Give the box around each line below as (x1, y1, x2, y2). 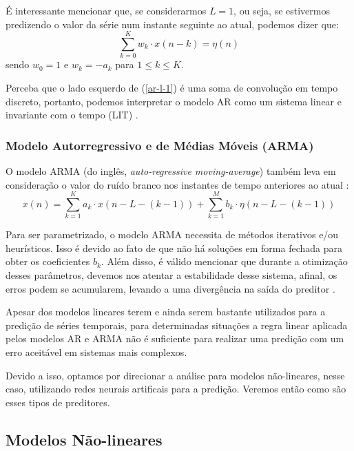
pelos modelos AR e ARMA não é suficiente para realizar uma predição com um (6, 331, 344, 346)
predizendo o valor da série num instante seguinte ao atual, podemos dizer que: (6, 17, 339, 31)
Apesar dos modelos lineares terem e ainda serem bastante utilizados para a (6, 304, 326, 319)
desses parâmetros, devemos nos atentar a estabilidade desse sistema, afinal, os (6, 268, 337, 282)
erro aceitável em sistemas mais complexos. (6, 344, 187, 359)
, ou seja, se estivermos (233, 3, 330, 17)
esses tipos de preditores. (6, 395, 110, 409)
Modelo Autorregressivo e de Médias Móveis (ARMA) (6, 136, 314, 154)
